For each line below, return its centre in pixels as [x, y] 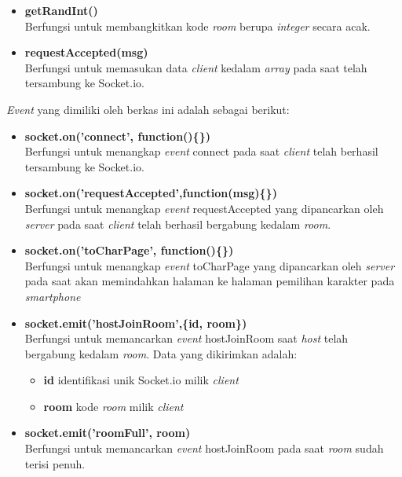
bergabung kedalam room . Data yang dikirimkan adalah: [161, 353]
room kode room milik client [113, 406]
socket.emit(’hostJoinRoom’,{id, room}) [136, 323]
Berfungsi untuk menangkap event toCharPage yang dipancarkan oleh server [210, 265]
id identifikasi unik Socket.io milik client [141, 380]
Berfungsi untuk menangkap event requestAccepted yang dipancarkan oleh [204, 208]
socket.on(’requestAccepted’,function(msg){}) [151, 193]
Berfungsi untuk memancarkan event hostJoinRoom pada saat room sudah [204, 448]
